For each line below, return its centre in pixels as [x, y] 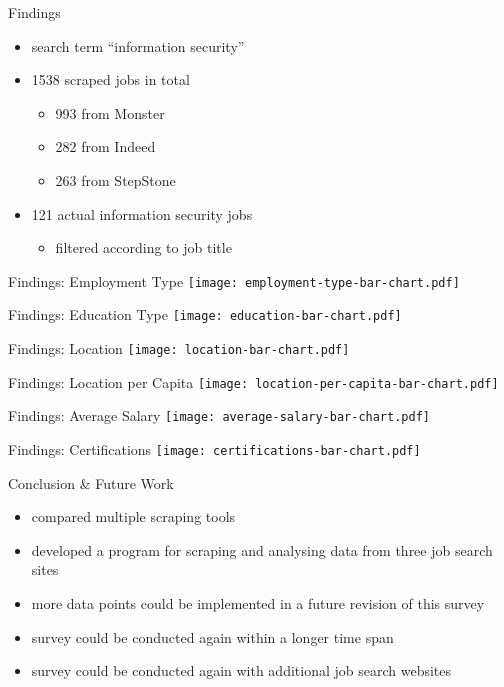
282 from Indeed [105, 146]
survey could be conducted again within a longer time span [212, 636]
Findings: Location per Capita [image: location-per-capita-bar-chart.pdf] [253, 381]
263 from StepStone [115, 179]
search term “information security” [138, 45]
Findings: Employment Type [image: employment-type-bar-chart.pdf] [234, 280]
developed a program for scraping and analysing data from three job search [262, 549]
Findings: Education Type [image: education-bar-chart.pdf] [205, 314]
